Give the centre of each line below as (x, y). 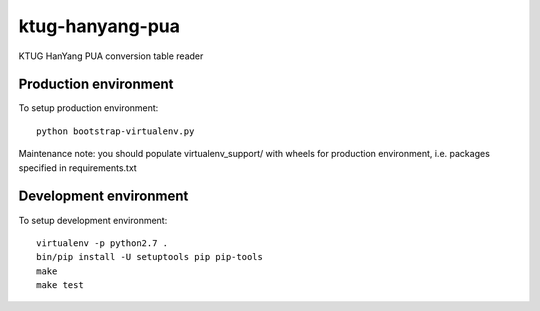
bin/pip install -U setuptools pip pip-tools (150, 257)
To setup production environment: (88, 108)
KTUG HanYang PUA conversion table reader (111, 56)
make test (60, 285)
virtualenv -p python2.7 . (102, 243)
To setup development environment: (93, 220)
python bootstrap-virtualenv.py (115, 131)
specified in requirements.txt (77, 167)
